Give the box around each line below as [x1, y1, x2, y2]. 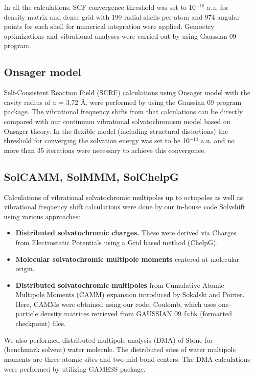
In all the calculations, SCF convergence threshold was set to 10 [4, 2, 196, 12]
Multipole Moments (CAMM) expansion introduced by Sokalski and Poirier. [15, 289, 245, 300]
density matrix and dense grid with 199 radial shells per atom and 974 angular [4, 11, 240, 22]
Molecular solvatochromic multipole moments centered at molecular [15, 253, 239, 264]
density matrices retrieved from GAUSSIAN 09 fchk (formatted [40, 308, 232, 319]
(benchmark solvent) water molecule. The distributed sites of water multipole [4, 344, 236, 354]
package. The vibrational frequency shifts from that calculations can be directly [4, 106, 243, 117]
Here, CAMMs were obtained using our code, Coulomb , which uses [15, 299, 216, 309]
